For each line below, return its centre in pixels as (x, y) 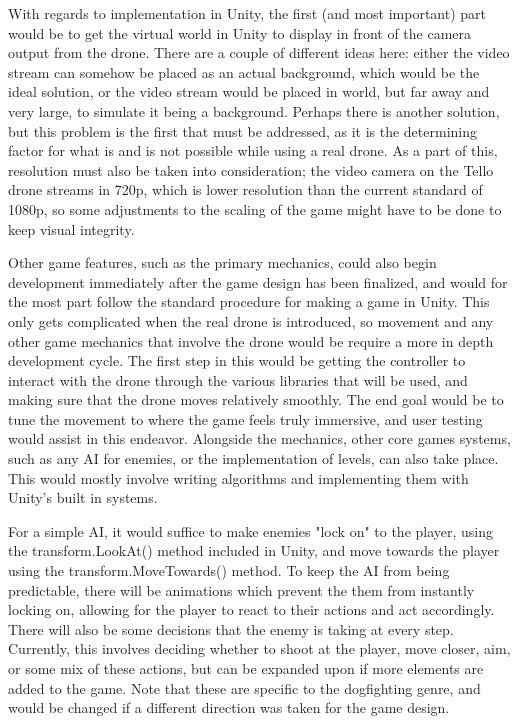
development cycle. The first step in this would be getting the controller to (237, 360)
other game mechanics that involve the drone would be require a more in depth (251, 340)
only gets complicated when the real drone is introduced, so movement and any (251, 320)
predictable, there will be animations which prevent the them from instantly (241, 589)
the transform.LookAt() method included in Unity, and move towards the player (254, 550)
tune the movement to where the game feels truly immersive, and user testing (245, 418)
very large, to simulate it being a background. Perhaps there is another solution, (254, 110)
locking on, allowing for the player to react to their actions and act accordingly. (251, 609)
